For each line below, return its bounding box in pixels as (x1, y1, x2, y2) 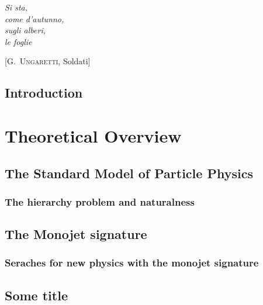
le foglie (5, 35, 32, 47)
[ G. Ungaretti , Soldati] (5, 55, 91, 67)
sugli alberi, (5, 24, 46, 36)
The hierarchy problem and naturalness (5, 194, 195, 209)
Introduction (5, 84, 83, 102)
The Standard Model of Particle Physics (5, 164, 253, 182)
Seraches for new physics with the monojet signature (5, 255, 259, 270)
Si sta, (5, 1, 28, 13)
